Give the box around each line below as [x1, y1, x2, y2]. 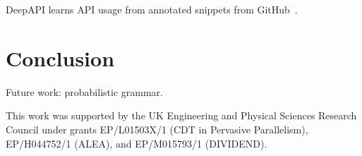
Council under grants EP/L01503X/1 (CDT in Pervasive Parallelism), [6, 121, 308, 136]
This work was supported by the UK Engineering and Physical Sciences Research [6, 108, 357, 123]
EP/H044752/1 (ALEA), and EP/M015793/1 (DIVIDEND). [6, 136, 267, 150]
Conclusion [6, 43, 115, 72]
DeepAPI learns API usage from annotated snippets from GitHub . [6, 2, 298, 16]
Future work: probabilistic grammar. [6, 84, 163, 99]
